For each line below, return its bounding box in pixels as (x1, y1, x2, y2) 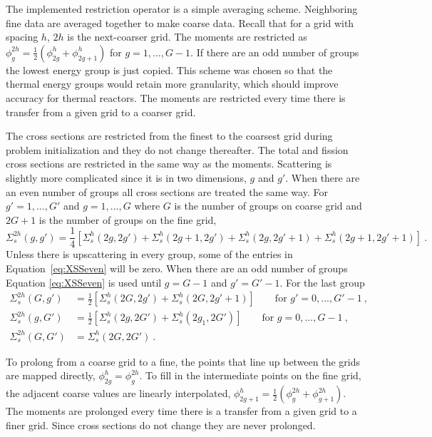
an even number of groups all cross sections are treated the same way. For (6, 184, 328, 199)
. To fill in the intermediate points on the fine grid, (139, 368, 361, 383)
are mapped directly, (6, 368, 96, 383)
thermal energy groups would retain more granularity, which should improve (6, 76, 339, 91)
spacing (6, 29, 38, 44)
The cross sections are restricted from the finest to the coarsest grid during (6, 128, 333, 143)
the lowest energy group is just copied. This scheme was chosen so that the (6, 62, 333, 77)
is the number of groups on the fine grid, (38, 212, 217, 227)
